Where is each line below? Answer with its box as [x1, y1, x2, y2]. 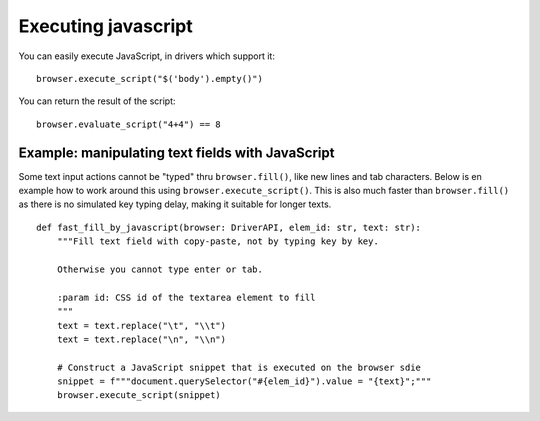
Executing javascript [18, 15, 194, 37]
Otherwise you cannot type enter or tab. [56, 263, 264, 275]
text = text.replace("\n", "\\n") [56, 333, 227, 345]
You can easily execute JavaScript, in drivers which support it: [18, 50, 275, 62]
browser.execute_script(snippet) [56, 390, 222, 401]
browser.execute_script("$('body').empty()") [36, 73, 264, 84]
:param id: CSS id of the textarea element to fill [56, 291, 316, 303]
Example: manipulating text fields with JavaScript [18, 144, 335, 161]
